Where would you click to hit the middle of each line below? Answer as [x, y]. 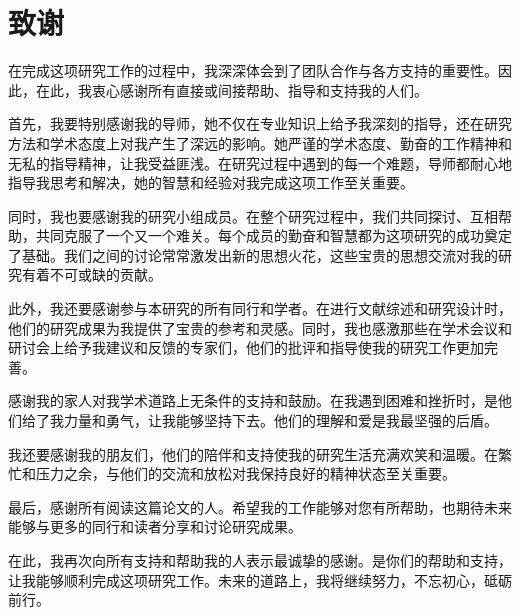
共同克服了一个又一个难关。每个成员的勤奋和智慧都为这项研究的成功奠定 [273, 235]
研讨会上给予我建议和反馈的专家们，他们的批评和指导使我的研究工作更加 [246, 347]
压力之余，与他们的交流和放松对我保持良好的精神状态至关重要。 [245, 473]
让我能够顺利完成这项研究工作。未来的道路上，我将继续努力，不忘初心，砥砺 [260, 579]
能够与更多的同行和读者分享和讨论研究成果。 [155, 526]
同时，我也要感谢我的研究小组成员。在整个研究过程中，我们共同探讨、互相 [253, 215]
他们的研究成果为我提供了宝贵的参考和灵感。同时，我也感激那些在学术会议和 [260, 327]
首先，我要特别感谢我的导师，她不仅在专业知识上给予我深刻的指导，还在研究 [260, 123]
